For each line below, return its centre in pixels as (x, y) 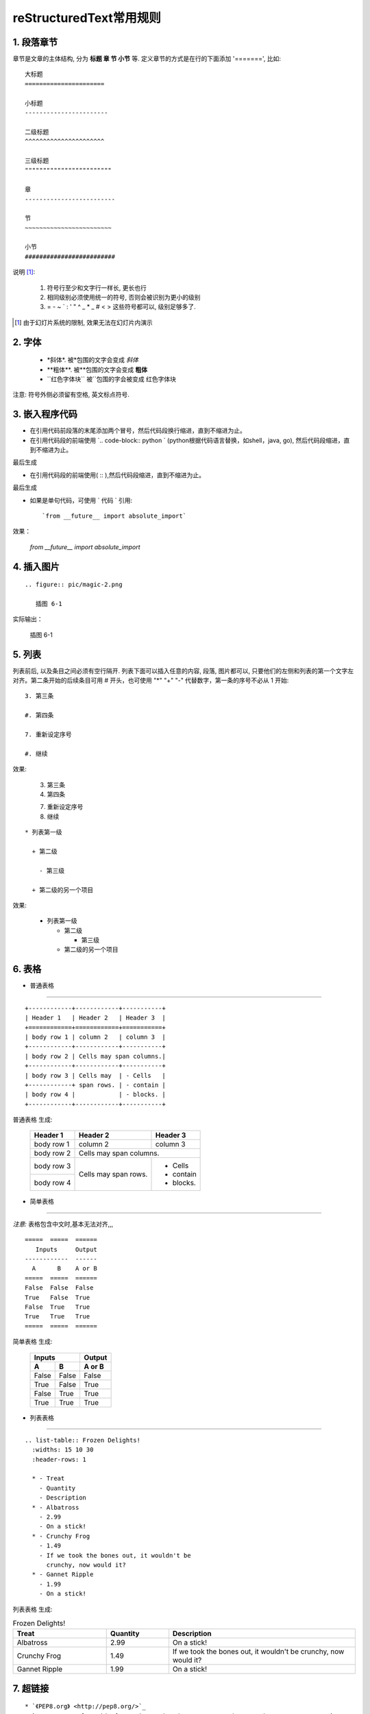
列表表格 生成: (33, 1609)
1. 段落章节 (35, 42)
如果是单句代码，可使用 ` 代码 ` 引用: (81, 500)
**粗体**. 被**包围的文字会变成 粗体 (97, 370)
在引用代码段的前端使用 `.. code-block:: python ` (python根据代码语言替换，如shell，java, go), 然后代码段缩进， (187, 440)
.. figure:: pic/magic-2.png (74, 585)
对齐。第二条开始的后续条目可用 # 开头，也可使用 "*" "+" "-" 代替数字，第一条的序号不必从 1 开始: (151, 680)
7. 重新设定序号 (48, 735)
